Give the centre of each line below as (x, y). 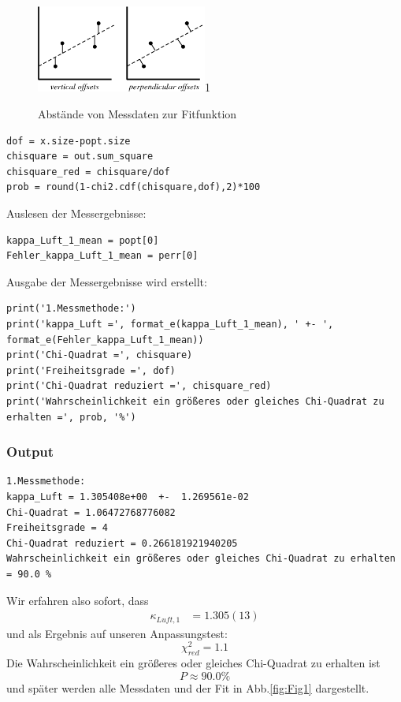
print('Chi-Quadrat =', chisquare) (100, 355)
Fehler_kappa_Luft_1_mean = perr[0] (102, 256)
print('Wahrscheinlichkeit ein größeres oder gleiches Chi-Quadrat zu (195, 401)
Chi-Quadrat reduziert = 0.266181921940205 (122, 543)
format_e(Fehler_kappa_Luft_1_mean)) (105, 340)
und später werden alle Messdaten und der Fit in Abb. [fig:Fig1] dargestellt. (188, 687)
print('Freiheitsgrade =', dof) (91, 370)
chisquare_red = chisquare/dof (88, 172)
